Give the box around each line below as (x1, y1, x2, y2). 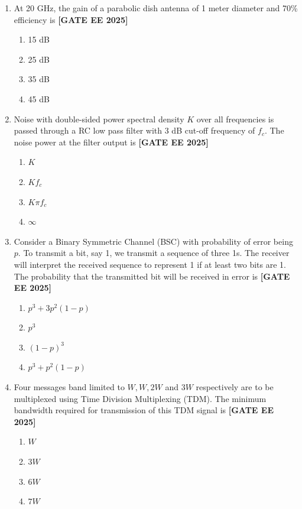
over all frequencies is (196, 112, 274, 125)
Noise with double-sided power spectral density (14, 112, 184, 125)
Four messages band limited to (14, 381, 125, 393)
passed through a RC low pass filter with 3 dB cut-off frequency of (14, 124, 255, 137)
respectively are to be (196, 381, 274, 393)
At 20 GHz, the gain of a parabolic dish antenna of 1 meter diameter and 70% (14, 2, 298, 14)
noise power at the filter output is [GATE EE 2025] (14, 135, 209, 148)
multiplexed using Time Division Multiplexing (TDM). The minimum (14, 392, 267, 404)
